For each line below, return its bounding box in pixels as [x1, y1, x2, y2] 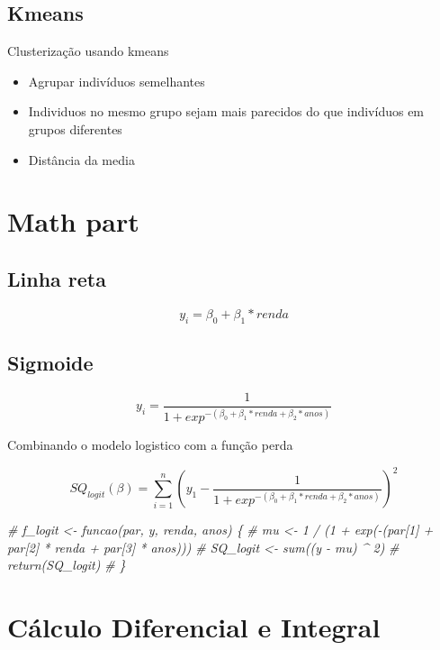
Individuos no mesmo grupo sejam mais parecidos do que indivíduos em [28, 102, 425, 121]
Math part [7, 203, 139, 240]
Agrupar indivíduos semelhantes [28, 71, 205, 90]
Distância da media [28, 150, 135, 169]
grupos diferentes [28, 119, 122, 138]
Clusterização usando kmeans [7, 41, 169, 60]
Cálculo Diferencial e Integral [7, 609, 381, 645]
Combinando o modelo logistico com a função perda [7, 435, 293, 454]
